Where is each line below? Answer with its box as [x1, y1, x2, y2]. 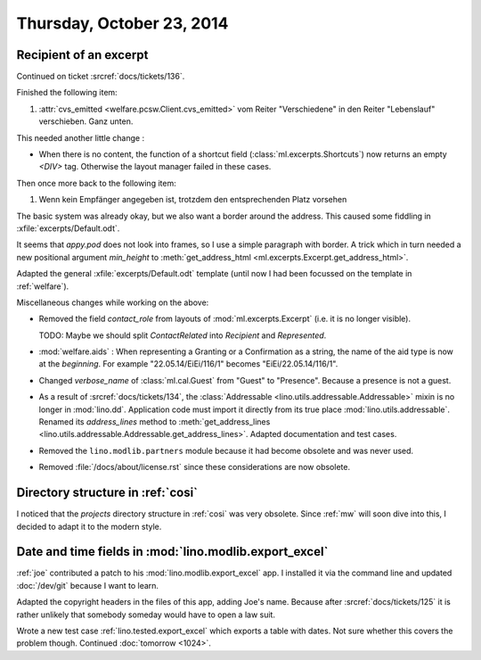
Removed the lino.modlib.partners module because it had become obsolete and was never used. [38, 445, 414, 456]
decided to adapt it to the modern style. [16, 521, 162, 532]
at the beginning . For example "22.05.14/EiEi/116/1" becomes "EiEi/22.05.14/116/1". [38, 359, 338, 369]
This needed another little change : [16, 132, 145, 143]
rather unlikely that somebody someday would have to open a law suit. [16, 609, 276, 620]
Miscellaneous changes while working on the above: [16, 297, 209, 308]
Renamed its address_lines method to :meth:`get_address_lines [38, 417, 271, 427]
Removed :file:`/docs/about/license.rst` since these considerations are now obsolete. [38, 462, 351, 473]
